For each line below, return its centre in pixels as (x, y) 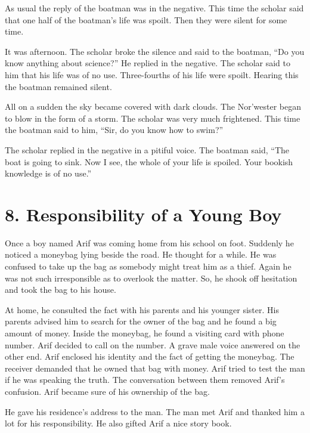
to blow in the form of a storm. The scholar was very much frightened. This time (153, 118)
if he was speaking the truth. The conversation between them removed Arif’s (145, 380)
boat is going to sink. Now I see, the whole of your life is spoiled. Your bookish (149, 161)
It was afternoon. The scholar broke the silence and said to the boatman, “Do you (155, 51)
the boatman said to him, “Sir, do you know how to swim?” (114, 130)
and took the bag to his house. (61, 290)
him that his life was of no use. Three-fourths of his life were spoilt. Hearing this (152, 74)
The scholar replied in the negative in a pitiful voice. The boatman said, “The (147, 149)
